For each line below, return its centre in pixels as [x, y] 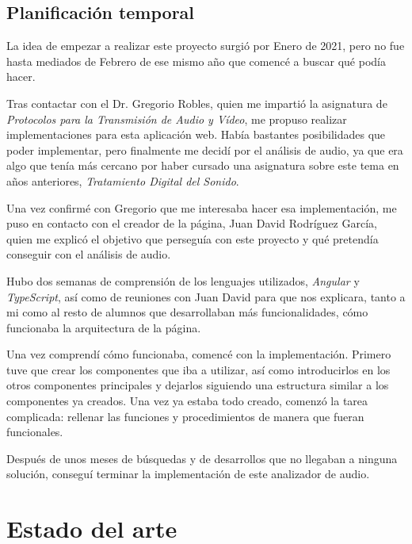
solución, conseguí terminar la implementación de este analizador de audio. [188, 474]
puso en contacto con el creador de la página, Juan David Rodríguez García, [192, 223]
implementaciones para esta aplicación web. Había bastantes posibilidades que [196, 134]
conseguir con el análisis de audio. [89, 254]
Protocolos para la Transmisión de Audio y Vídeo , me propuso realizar [177, 119]
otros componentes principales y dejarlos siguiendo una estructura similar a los [198, 385]
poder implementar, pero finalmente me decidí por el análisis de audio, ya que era [205, 149]
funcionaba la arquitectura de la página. [104, 327]
